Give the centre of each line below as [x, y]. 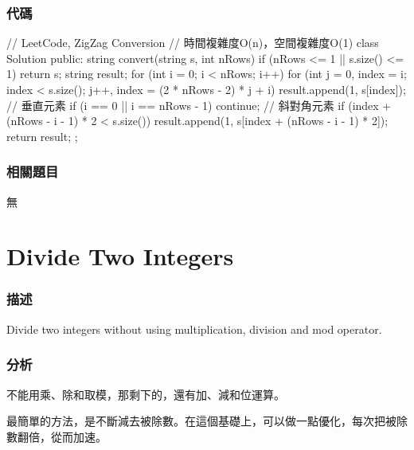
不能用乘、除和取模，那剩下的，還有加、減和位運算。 [146, 394]
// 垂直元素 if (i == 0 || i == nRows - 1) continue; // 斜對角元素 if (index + [199, 105]
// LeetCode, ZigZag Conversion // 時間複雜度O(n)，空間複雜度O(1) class [193, 43]
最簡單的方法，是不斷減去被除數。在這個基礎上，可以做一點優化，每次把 [196, 421]
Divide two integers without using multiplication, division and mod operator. [194, 329]
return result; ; [42, 136]
